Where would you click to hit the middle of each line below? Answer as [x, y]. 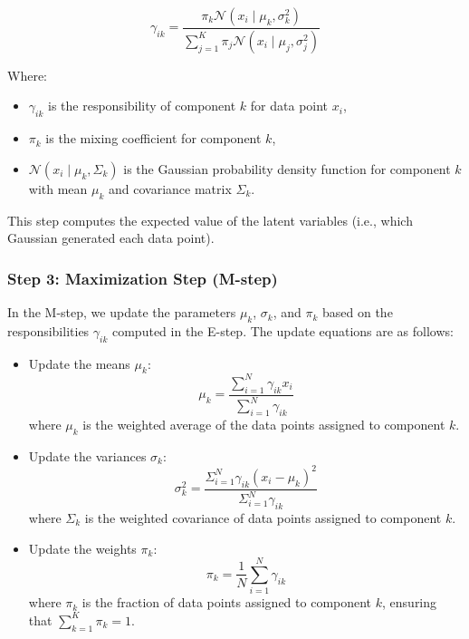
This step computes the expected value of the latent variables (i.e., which [210, 220]
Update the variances [87, 455]
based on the [358, 312]
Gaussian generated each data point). [111, 238]
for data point [289, 106]
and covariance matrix [170, 188]
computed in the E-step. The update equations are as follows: [282, 330]
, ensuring [410, 602]
